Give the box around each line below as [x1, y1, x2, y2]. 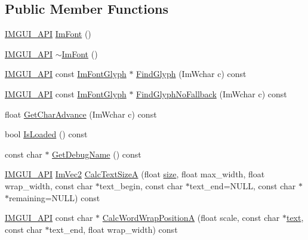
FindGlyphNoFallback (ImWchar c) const [136, 87, 287, 100]
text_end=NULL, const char [189, 179, 296, 192]
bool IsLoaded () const [5, 128, 88, 140]
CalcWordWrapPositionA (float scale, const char [102, 211, 280, 224]
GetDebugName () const [52, 147, 141, 160]
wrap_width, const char [5, 179, 93, 192]
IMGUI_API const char [5, 211, 93, 224]
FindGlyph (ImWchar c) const [136, 67, 247, 80]
